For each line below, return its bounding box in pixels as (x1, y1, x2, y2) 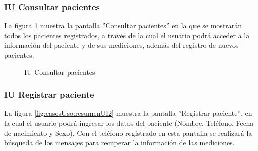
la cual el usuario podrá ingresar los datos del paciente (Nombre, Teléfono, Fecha (4, 118, 254, 128)
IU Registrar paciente (4, 88, 94, 101)
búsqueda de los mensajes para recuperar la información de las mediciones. (4, 137, 235, 148)
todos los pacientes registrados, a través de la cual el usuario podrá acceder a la (4, 30, 250, 40)
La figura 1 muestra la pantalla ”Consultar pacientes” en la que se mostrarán (4, 20, 242, 31)
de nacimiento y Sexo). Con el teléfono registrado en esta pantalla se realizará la (4, 127, 252, 138)
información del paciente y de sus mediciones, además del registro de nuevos (4, 40, 239, 50)
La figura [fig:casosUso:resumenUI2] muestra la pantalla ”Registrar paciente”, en (4, 108, 252, 118)
